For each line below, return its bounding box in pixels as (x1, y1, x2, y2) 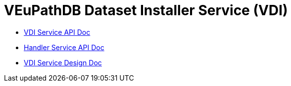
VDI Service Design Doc (24, 58, 102, 67)
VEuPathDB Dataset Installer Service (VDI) (4, 2, 288, 19)
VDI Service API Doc (24, 28, 91, 36)
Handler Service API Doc (24, 43, 104, 52)
